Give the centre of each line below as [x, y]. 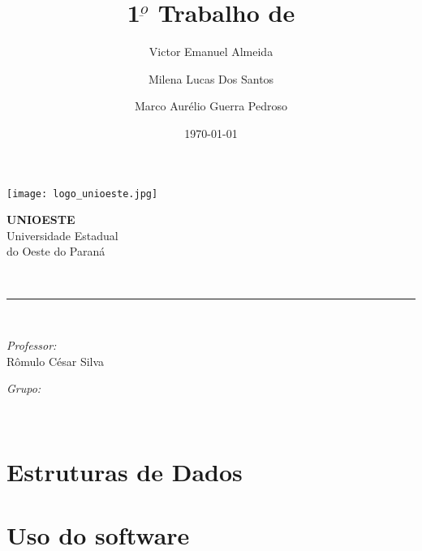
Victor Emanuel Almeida [211, 52]
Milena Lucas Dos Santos [211, 78]
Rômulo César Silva [56, 361]
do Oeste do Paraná [56, 251]
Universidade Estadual [62, 235]
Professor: [32, 345]
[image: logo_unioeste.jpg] [82, 194]
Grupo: [24, 388]
